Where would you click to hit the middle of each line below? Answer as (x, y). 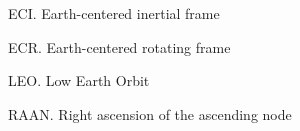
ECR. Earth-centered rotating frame (119, 46)
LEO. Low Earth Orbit (79, 80)
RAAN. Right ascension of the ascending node (150, 113)
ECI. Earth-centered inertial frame (114, 13)
